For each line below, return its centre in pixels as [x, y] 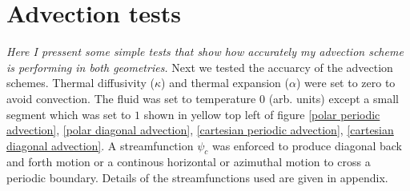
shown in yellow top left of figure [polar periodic [262, 114]
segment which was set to [69, 114]
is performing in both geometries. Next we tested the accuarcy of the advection [200, 67]
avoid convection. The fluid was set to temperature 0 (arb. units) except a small [203, 98]
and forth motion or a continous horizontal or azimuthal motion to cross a [189, 162]
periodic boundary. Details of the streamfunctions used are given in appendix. [197, 178]
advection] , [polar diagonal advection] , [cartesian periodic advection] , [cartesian [200, 130]
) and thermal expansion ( [225, 83]
